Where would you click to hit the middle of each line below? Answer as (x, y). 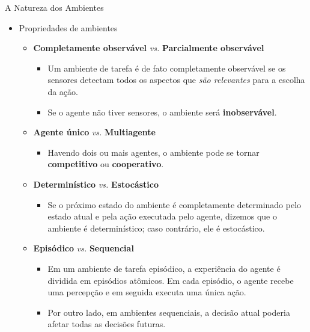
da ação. (63, 91)
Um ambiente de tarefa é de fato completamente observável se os (167, 68)
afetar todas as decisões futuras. (107, 324)
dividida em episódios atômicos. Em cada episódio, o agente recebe (171, 280)
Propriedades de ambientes (68, 27)
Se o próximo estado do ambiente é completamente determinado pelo (175, 204)
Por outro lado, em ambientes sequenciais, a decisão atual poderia (169, 312)
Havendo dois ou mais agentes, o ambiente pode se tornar (153, 152)
